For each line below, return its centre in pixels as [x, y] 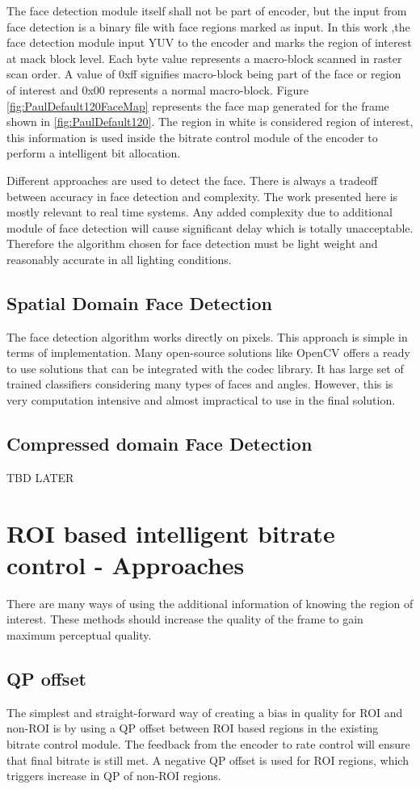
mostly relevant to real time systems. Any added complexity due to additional [199, 212]
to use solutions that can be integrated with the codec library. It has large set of [205, 368]
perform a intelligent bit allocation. [94, 153]
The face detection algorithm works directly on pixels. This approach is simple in [207, 336]
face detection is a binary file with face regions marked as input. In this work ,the [208, 26]
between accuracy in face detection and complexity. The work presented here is [202, 196]
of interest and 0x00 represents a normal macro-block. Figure [157, 89]
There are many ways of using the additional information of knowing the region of [210, 603]
